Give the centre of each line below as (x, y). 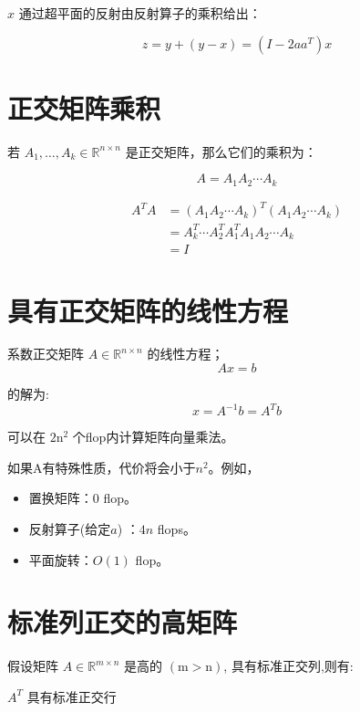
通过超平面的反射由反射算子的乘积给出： (140, 13)
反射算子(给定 (70, 528)
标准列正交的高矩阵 (123, 622)
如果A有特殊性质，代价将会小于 (102, 467)
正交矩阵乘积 (84, 107)
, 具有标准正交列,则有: (288, 666)
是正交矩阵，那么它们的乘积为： (221, 151)
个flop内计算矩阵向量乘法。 (153, 437)
